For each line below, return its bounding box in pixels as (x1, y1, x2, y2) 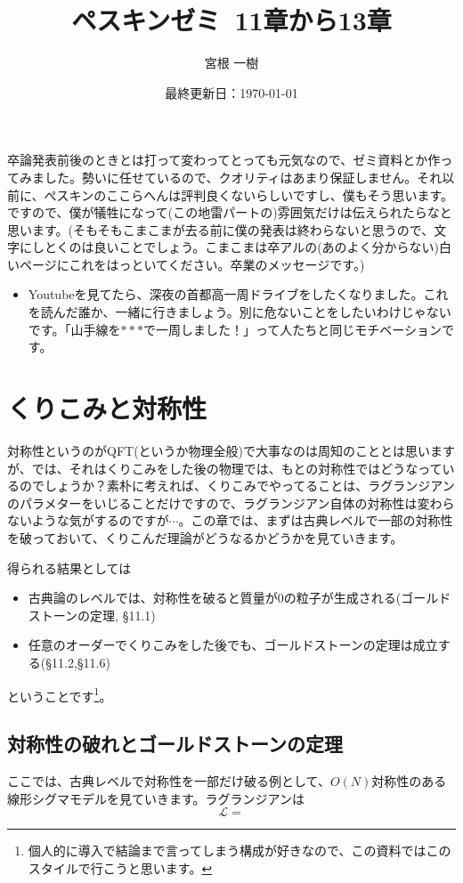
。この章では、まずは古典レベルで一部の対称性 (178, 511, 453, 530)
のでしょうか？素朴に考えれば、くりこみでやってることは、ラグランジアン (19, 476, 455, 495)
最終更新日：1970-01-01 (165, 83, 298, 101)
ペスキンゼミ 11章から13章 (71, 2, 392, 38)
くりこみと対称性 (7, 390, 207, 426)
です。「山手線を (28, 320, 121, 338)
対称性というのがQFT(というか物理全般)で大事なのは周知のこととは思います (7, 441, 456, 459)
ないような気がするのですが (7, 511, 169, 530)
